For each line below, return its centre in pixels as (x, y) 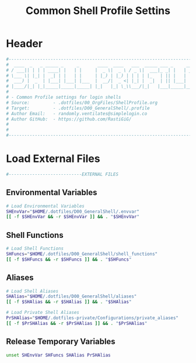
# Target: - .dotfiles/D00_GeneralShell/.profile (78, 108)
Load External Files (53, 159)
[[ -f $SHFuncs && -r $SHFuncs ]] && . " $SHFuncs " (69, 259)
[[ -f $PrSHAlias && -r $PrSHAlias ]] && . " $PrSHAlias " (77, 323)
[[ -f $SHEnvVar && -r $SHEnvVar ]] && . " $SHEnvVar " (73, 217)
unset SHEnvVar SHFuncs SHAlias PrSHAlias (58, 355)
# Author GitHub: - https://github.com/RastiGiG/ (69, 119)
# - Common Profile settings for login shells (64, 98)
